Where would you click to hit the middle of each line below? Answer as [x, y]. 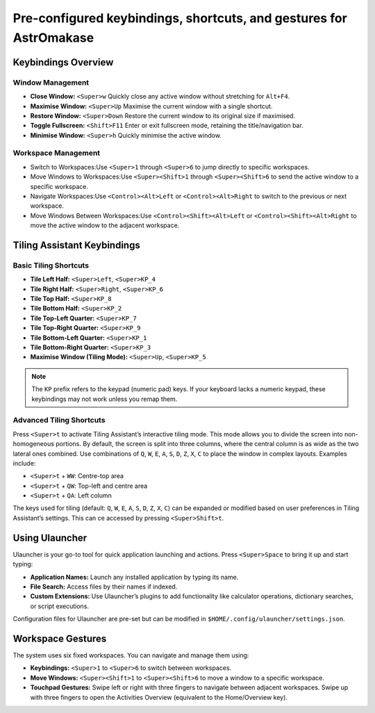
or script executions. [60, 606]
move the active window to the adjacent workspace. [105, 225]
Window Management [51, 82]
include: [24, 463]
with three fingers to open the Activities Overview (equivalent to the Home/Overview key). [159, 697]
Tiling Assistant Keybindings [76, 245]
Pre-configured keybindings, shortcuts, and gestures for [180, 18]
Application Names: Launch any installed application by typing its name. [134, 577]
